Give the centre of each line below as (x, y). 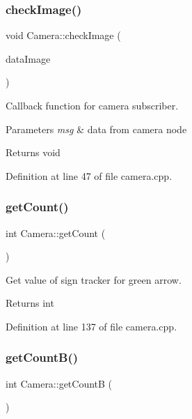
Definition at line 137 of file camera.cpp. (91, 326)
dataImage (28, 58)
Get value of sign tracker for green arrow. (94, 279)
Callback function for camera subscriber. (92, 105)
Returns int (30, 303)
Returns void (33, 152)
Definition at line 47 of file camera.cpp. (89, 175)
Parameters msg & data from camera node (96, 129)
